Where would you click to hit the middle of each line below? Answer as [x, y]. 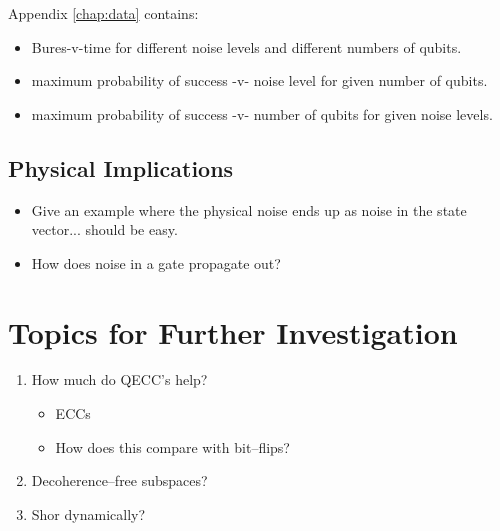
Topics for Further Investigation [233, 331]
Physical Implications [121, 167]
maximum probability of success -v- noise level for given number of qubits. [259, 80]
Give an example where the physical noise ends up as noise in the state [249, 209]
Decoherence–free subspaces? [119, 480]
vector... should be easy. [104, 229]
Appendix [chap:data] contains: [103, 13]
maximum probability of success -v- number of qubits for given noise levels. [262, 113]
